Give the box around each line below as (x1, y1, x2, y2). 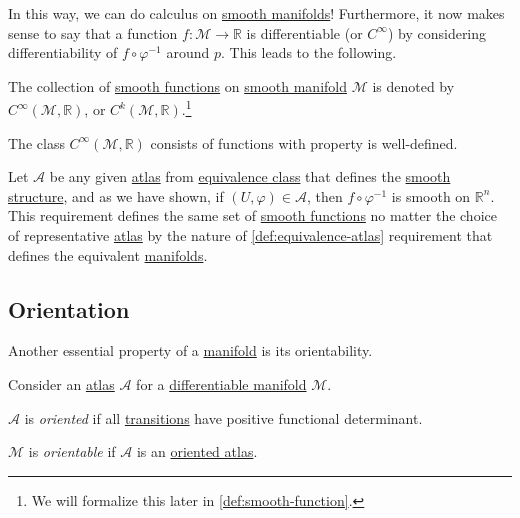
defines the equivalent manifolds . (8, 244, 208, 265)
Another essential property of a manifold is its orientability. (8, 340, 373, 361)
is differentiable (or (246, 22, 363, 43)
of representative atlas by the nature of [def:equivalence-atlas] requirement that (8, 225, 493, 245)
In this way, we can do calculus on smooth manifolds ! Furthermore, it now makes (8, 3, 505, 23)
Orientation (8, 293, 130, 324)
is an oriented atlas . (136, 441, 258, 462)
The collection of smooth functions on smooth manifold (8, 75, 347, 96)
